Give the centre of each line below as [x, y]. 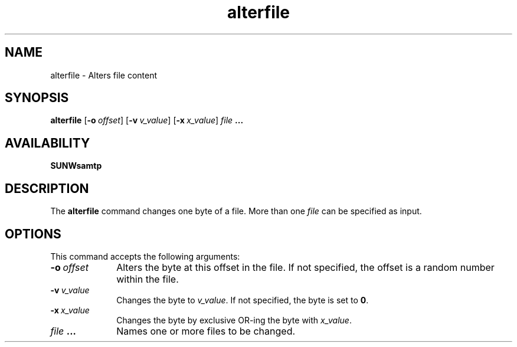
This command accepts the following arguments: [145, 256]
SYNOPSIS [37, 98]
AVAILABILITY [48, 143]
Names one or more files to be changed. [206, 331]
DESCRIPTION [47, 188]
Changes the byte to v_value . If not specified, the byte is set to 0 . [243, 300]
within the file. [148, 279]
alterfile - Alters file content [104, 75]
